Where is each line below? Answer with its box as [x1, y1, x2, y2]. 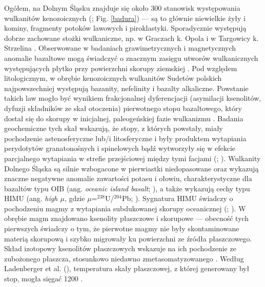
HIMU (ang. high [4, 193, 58, 204]
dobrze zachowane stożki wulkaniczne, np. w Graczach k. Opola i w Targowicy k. [4, 32, 259, 43]
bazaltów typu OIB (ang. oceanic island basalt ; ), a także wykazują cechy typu [4, 183, 250, 193]
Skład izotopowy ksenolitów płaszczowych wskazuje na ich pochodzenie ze [4, 243, 236, 254]
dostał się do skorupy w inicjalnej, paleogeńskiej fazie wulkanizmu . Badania [4, 113, 243, 123]
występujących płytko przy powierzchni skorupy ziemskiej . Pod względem [4, 62, 237, 73]
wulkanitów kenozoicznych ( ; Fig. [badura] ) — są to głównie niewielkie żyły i [4, 12, 246, 23]
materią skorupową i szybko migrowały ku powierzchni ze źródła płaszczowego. [4, 233, 252, 244]
